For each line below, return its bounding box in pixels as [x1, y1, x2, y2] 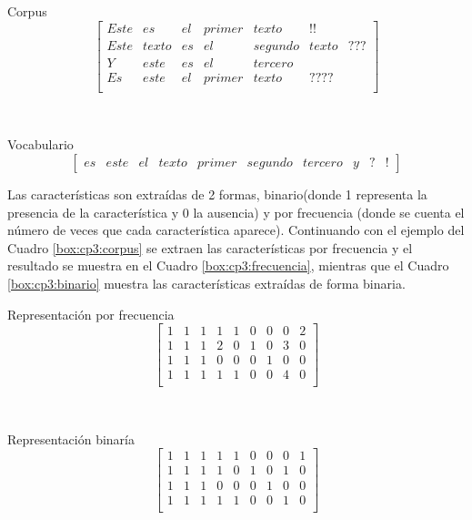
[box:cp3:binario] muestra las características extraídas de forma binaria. [7, 273, 406, 292]
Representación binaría [7, 429, 135, 448]
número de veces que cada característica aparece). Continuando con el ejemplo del [7, 220, 465, 240]
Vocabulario [7, 135, 74, 154]
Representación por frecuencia [7, 304, 175, 323]
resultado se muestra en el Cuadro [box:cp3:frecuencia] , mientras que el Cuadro [7, 256, 449, 275]
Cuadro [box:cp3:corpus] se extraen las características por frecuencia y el [7, 238, 413, 257]
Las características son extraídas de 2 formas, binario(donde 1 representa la [7, 184, 427, 203]
